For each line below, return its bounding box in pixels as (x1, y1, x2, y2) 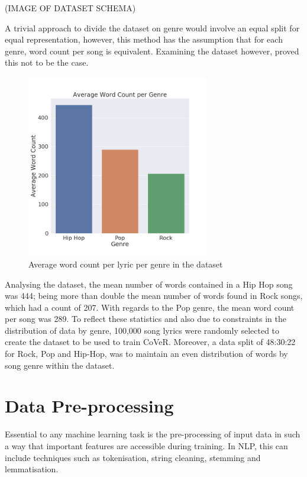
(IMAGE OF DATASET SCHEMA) (5, 2, 136, 14)
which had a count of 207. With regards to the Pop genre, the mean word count (5, 301, 295, 313)
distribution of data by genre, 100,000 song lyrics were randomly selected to (5, 324, 280, 336)
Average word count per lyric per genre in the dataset (28, 257, 223, 270)
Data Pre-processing (5, 394, 174, 418)
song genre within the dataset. (5, 359, 115, 371)
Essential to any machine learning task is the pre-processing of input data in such (5, 428, 300, 440)
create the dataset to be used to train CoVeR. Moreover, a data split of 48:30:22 (5, 336, 296, 348)
